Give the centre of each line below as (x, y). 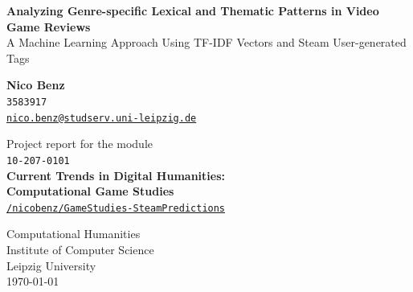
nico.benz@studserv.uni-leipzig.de (102, 118)
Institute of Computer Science (80, 249)
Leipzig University (51, 265)
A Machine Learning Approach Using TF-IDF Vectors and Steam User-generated (206, 42)
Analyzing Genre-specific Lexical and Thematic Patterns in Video (193, 10)
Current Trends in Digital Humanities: (116, 175)
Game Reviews (49, 26)
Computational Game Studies (90, 191)
